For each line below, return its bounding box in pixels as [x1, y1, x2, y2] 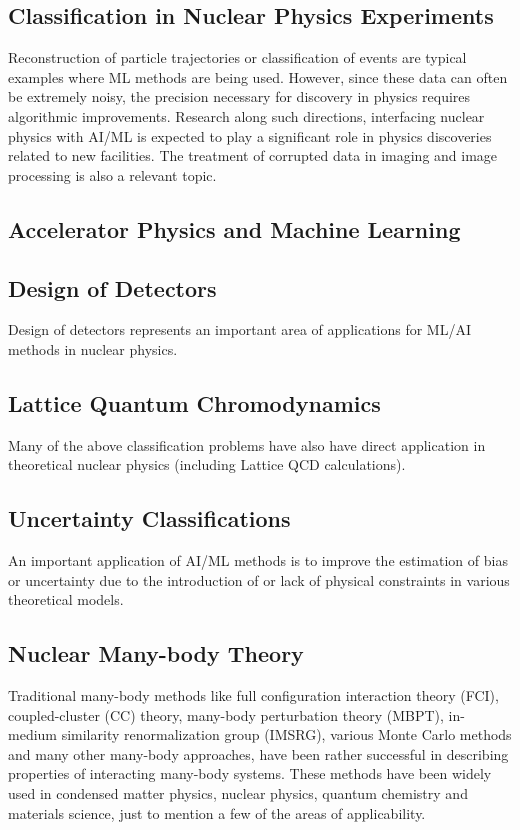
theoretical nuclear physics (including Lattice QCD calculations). [8, 454, 406, 475]
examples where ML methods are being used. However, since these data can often [8, 66, 508, 87]
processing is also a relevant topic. [8, 164, 217, 185]
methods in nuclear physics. [8, 338, 178, 359]
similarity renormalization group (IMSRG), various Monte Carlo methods [61, 724, 512, 745]
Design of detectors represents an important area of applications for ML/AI [8, 319, 472, 340]
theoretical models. [8, 589, 124, 610]
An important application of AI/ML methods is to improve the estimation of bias [8, 550, 508, 571]
